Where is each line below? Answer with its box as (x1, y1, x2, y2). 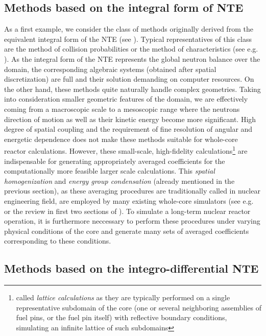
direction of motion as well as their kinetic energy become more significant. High (4, 113, 256, 124)
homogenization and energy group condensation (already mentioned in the (4, 175, 235, 186)
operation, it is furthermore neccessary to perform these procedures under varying (4, 215, 260, 226)
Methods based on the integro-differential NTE (4, 260, 259, 276)
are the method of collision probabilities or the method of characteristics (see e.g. (4, 43, 258, 54)
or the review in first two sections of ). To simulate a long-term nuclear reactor (4, 205, 251, 216)
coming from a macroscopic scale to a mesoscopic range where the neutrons (4, 103, 240, 114)
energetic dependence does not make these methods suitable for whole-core (4, 133, 238, 144)
